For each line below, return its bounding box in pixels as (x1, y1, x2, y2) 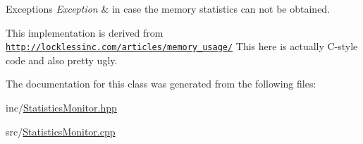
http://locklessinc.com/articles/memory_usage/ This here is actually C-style (6, 39, 358, 54)
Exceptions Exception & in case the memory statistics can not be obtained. (6, 1, 331, 16)
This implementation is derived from (6, 25, 164, 40)
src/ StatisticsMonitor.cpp (6, 124, 116, 138)
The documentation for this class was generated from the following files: (6, 76, 316, 91)
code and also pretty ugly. (6, 52, 118, 67)
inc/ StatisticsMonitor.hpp (6, 100, 117, 115)
